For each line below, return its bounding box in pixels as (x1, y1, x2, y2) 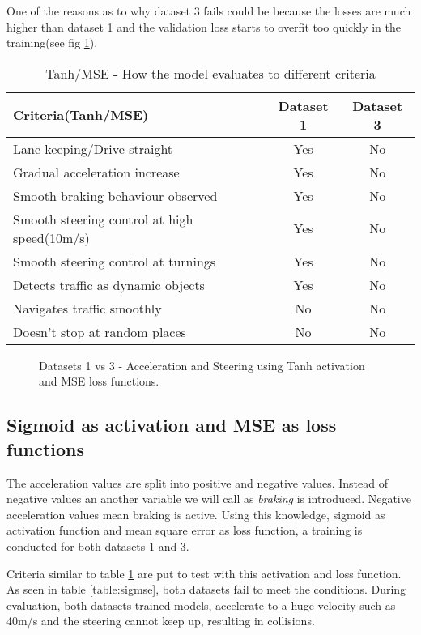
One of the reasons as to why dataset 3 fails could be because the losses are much (6, 2, 411, 19)
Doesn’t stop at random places (13, 322, 186, 341)
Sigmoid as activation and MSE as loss (6, 412, 337, 437)
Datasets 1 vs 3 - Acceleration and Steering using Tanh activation (39, 356, 365, 373)
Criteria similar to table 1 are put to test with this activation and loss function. (6, 565, 402, 582)
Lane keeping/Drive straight (13, 139, 173, 158)
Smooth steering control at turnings (13, 251, 216, 271)
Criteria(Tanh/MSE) (13, 105, 149, 125)
